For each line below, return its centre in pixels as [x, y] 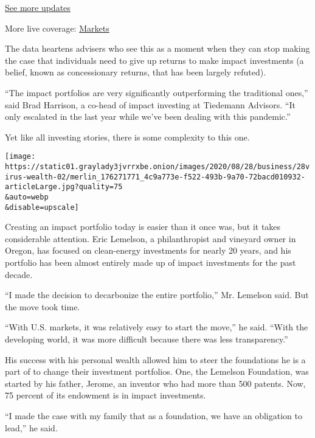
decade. [19, 274]
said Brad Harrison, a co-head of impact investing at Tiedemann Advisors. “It [150, 104]
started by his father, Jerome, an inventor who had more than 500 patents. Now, [155, 383]
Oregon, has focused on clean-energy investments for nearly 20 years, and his [148, 250]
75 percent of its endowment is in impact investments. [106, 395]
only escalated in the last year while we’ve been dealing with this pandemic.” [148, 116]
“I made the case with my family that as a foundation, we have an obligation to [154, 415]
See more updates [38, 7]
